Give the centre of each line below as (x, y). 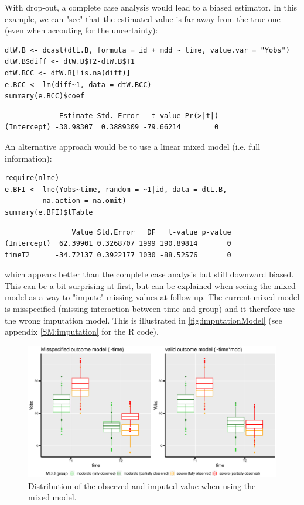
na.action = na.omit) (84, 201)
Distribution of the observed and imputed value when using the (142, 485)
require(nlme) (32, 178)
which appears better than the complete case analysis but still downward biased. (149, 274)
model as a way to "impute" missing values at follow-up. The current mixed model (152, 297)
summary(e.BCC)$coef (45, 96)
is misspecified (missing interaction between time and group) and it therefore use (150, 309)
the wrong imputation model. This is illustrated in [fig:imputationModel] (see (144, 320)
